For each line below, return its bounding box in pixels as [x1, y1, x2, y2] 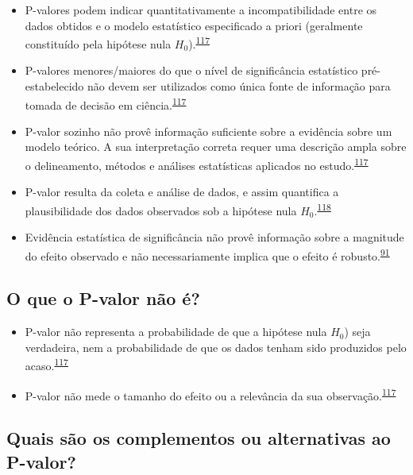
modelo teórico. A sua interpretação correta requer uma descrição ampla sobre [25, 138, 407, 155]
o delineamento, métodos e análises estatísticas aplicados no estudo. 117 [25, 155, 369, 173]
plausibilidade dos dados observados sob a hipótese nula [25, 202, 297, 218]
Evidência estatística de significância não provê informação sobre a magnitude [25, 229, 404, 245]
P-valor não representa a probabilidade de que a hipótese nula [25, 323, 327, 340]
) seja [344, 323, 371, 340]
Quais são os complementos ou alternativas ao [6, 426, 391, 450]
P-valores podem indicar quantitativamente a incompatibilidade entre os [25, 2, 377, 17]
